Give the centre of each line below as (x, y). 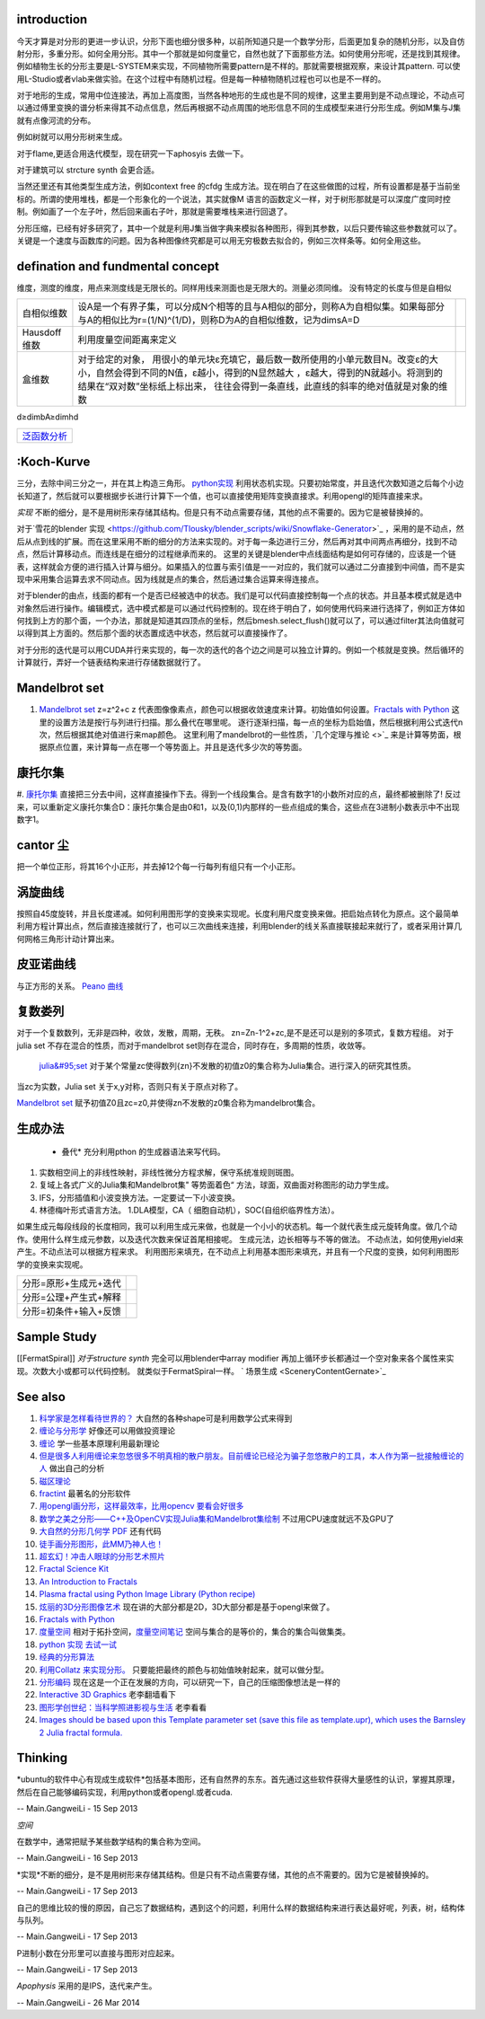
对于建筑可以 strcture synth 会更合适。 (88, 170)
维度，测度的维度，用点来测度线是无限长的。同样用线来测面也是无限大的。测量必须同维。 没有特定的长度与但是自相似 (234, 287)
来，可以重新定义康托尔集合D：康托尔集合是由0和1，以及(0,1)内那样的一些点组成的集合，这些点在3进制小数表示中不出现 (238, 807)
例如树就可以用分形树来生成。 (72, 137)
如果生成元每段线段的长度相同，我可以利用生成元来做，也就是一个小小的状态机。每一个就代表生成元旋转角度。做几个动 (237, 1227)
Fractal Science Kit (74, 1569)
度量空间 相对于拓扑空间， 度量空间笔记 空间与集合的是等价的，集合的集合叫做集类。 (194, 1632)
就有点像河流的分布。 (56, 120)
